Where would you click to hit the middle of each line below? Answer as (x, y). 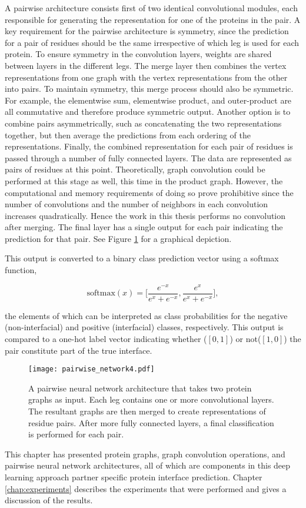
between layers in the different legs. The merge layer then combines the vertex (146, 65)
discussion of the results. (49, 500)
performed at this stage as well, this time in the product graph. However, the (144, 180)
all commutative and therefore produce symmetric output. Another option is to (148, 112)
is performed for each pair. (76, 434)
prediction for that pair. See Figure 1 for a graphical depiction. (118, 238)
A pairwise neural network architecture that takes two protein (140, 388)
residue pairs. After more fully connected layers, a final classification (151, 422)
